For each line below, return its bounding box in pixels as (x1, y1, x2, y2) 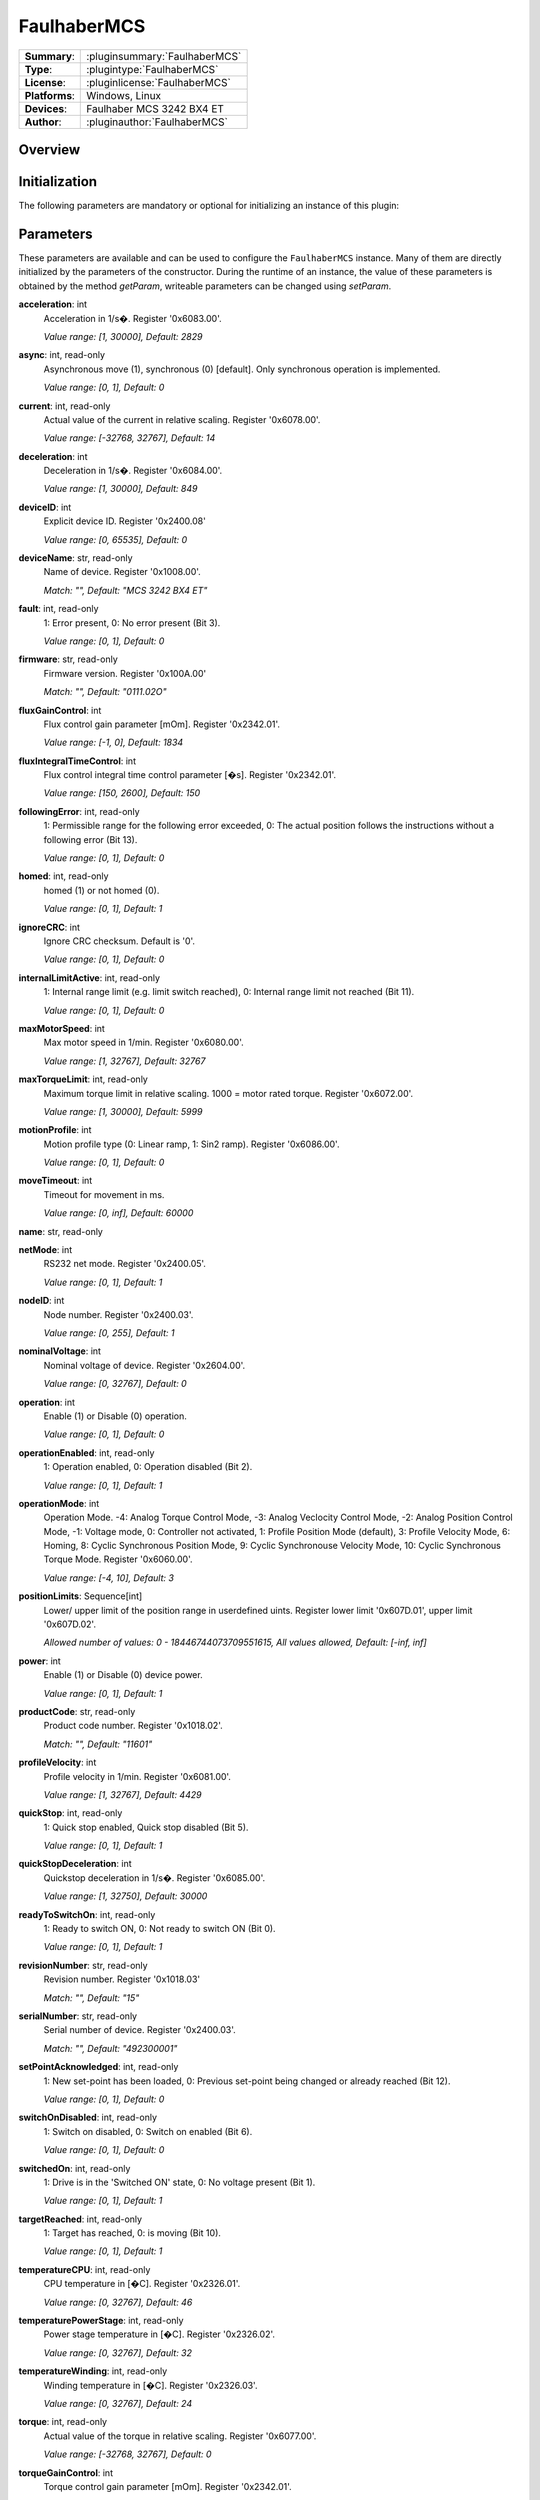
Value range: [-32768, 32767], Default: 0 (43, 2448, 212, 2460)
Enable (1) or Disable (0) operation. (43, 1410, 187, 1422)
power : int (18, 1655, 62, 1667)
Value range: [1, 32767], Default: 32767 (43, 1055, 206, 1067)
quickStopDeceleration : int (18, 1858, 132, 1870)
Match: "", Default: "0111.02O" (43, 686, 167, 698)
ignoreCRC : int (18, 921, 80, 933)
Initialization (18, 173, 98, 190)
